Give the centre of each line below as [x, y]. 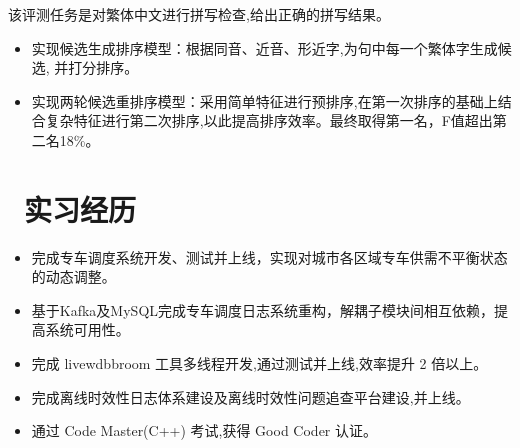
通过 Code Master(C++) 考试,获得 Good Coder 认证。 [204, 430]
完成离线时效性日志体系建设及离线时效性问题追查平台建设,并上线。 [250, 396]
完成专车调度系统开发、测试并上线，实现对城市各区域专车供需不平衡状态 [269, 256]
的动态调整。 [73, 276]
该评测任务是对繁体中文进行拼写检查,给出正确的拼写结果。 [199, 14]
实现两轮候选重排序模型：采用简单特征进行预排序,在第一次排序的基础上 [264, 100]
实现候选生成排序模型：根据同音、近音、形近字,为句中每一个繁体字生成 [264, 47]
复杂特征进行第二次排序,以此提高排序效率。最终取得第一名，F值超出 [269, 120]
